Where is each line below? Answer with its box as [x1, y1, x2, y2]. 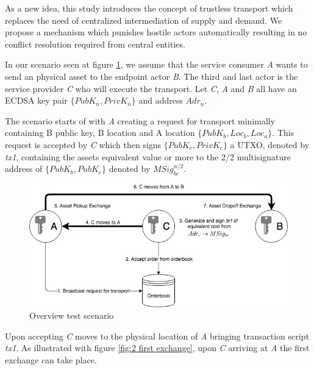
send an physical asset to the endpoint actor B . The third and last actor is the [5, 69, 298, 82]
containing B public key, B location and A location [5, 126, 195, 139]
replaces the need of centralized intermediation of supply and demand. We [5, 13, 282, 26]
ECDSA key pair [5, 94, 68, 107]
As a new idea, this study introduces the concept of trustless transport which [5, 2, 293, 14]
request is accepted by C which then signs [5, 138, 162, 151]
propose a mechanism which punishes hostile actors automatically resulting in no [5, 26, 307, 38]
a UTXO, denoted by [230, 138, 310, 151]
